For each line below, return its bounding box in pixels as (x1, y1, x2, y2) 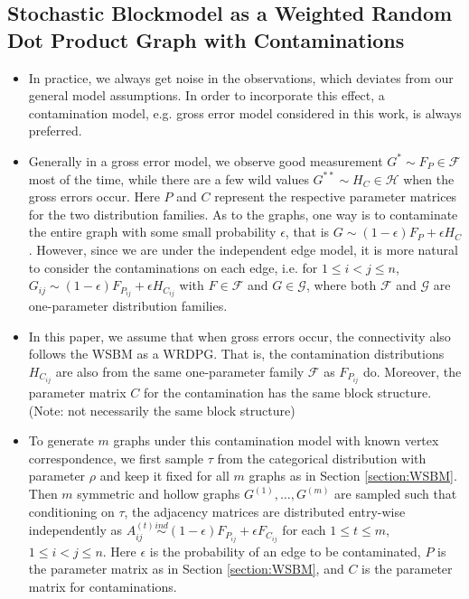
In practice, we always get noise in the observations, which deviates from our (28, 68, 454, 87)
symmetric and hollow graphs (77, 484, 240, 503)
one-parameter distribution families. (28, 296, 228, 315)
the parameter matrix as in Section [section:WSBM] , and (28, 559, 344, 578)
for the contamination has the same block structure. (143, 383, 432, 402)
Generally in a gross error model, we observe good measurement (28, 151, 383, 170)
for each (282, 520, 326, 539)
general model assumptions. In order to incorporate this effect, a (28, 86, 385, 105)
